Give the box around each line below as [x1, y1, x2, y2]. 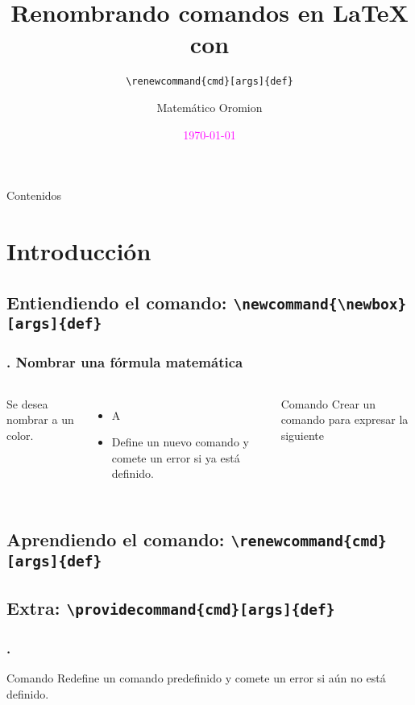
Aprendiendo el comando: [6, 527, 225, 552]
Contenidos [6, 187, 62, 204]
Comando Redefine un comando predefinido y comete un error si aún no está [6, 669, 386, 686]
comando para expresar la [280, 411, 409, 428]
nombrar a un [6, 411, 74, 428]
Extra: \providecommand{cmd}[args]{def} [6, 595, 335, 620]
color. [6, 426, 34, 443]
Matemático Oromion [156, 98, 263, 115]
